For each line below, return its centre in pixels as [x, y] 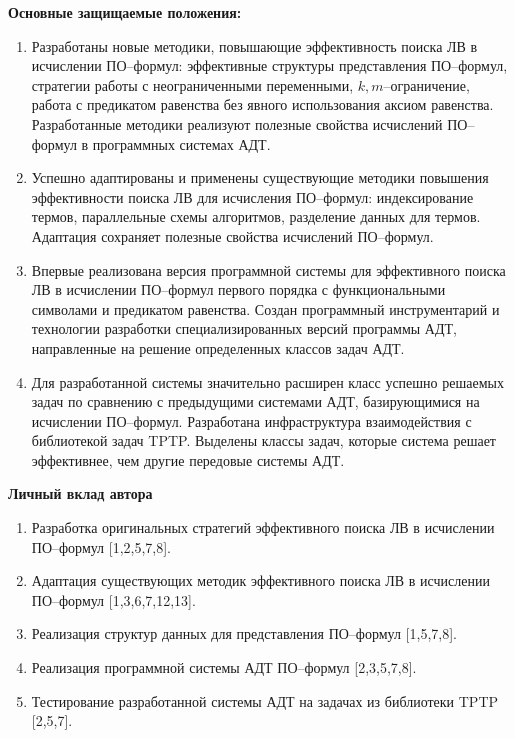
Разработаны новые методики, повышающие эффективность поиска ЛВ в [254, 45]
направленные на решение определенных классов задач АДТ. [218, 347]
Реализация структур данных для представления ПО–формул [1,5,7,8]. [244, 633]
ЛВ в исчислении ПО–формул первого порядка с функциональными [238, 289]
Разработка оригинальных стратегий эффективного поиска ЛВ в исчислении [263, 527]
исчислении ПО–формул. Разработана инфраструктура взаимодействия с [251, 420]
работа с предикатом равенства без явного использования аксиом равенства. [262, 104]
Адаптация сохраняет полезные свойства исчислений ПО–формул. [232, 235]
